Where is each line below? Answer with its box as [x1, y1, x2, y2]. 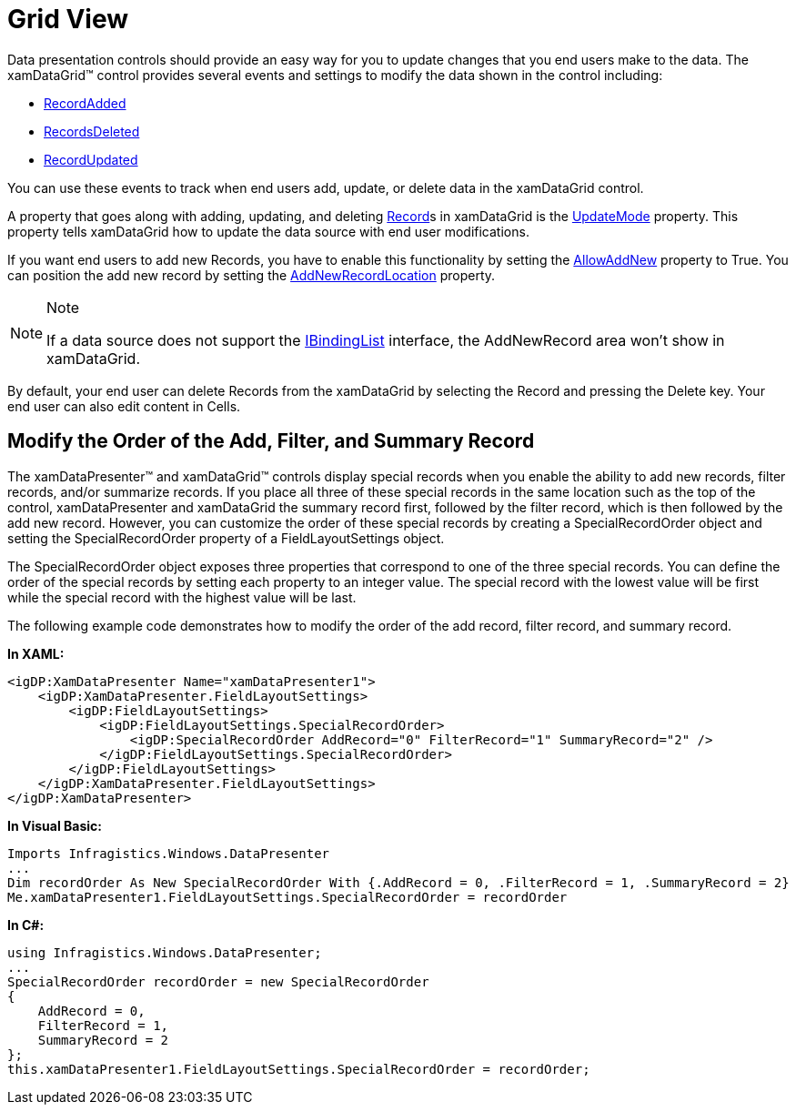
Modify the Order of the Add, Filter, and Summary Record [7, 430, 535, 453]
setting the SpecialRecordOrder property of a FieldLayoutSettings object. [7, 530, 445, 546]
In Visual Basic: [7, 817, 102, 834]
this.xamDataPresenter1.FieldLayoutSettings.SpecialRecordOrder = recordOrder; [7, 1061, 590, 1077]
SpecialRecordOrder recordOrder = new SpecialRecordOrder [7, 974, 429, 989]
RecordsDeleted [44, 123, 140, 139]
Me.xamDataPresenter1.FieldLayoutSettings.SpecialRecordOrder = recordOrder [7, 889, 568, 905]
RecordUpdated [44, 151, 138, 167]
